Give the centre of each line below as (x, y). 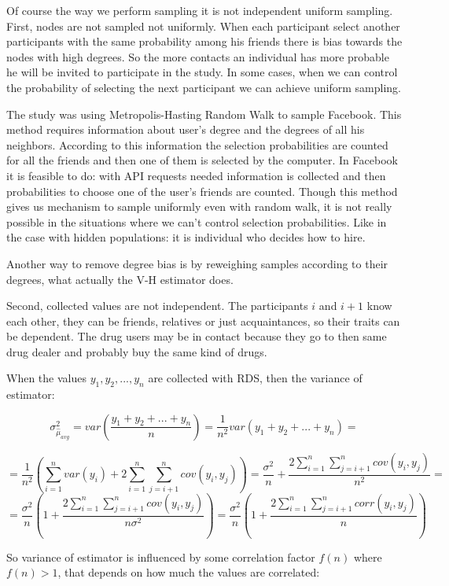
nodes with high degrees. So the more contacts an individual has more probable (198, 56)
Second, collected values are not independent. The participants (157, 306)
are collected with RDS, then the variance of (255, 378)
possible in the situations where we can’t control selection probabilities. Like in (197, 221)
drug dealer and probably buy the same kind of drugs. (137, 351)
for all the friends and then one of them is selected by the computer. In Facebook (202, 160)
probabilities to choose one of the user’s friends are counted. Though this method (202, 191)
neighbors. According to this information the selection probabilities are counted (197, 144)
